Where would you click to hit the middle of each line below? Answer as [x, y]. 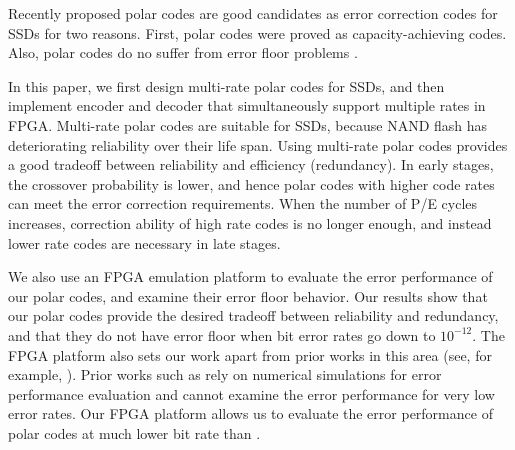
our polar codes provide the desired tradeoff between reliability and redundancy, [253, 315]
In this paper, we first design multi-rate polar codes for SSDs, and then [226, 85]
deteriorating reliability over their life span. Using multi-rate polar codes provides [258, 144]
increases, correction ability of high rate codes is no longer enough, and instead [250, 222]
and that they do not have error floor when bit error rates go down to [222, 334]
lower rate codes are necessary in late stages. [144, 242]
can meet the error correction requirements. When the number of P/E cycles [243, 203]
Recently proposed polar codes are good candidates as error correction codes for [253, 13]
